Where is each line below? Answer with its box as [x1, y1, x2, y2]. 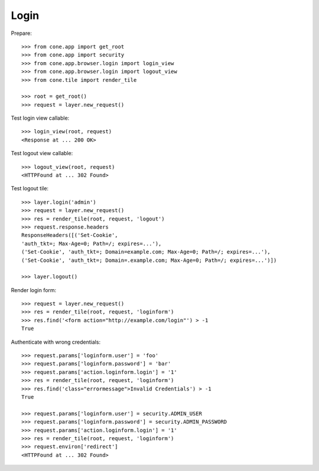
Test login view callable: [11, 114, 70, 121]
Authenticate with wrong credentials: [11, 338, 100, 345]
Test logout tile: [11, 185, 49, 192]
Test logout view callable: [11, 150, 73, 157]
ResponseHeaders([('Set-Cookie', [21, 232, 118, 239]
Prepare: [11, 30, 32, 37]
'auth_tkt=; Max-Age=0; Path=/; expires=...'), [21, 240, 162, 247]
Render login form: [11, 286, 57, 293]
